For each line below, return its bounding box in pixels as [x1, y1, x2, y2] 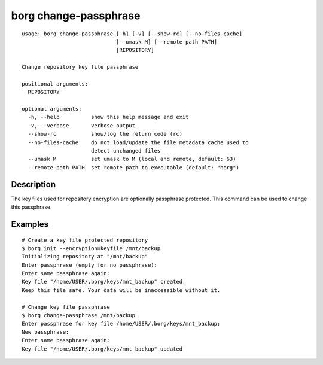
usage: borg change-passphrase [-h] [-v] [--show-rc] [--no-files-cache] [22, 30, 243, 37]
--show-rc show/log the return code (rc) [28, 130, 182, 138]
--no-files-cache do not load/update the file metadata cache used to [28, 139, 249, 146]
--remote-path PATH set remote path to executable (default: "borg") [28, 164, 239, 171]
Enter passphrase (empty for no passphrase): [22, 261, 158, 269]
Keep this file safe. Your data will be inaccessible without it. [22, 287, 221, 293]
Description [11, 180, 56, 190]
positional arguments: [22, 80, 89, 87]
